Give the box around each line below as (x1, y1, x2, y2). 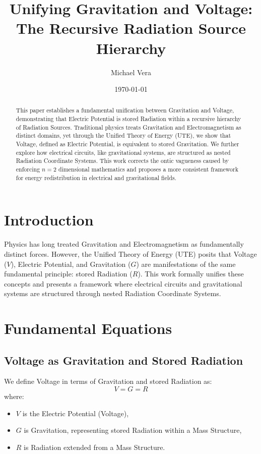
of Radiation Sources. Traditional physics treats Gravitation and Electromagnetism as (16, 123, 241, 131)
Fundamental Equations (4, 318, 172, 338)
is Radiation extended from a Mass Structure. (24, 441, 165, 452)
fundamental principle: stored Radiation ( (4, 268, 133, 279)
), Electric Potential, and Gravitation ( (11, 258, 131, 269)
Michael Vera (110, 67, 152, 77)
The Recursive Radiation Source (16, 18, 246, 38)
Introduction (4, 209, 94, 230)
